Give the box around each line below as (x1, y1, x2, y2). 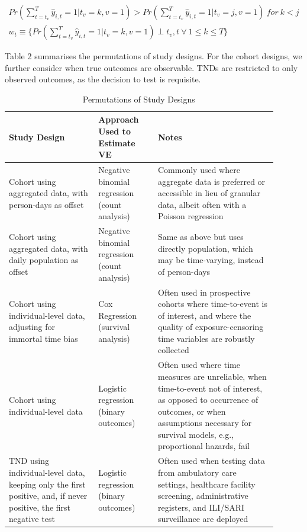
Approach (98, 113, 139, 126)
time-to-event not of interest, (157, 382, 263, 394)
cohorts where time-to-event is (157, 297, 267, 310)
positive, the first (9, 501, 71, 513)
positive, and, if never (9, 489, 88, 502)
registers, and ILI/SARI (157, 501, 245, 513)
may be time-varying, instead (157, 254, 264, 266)
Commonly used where (157, 164, 240, 176)
